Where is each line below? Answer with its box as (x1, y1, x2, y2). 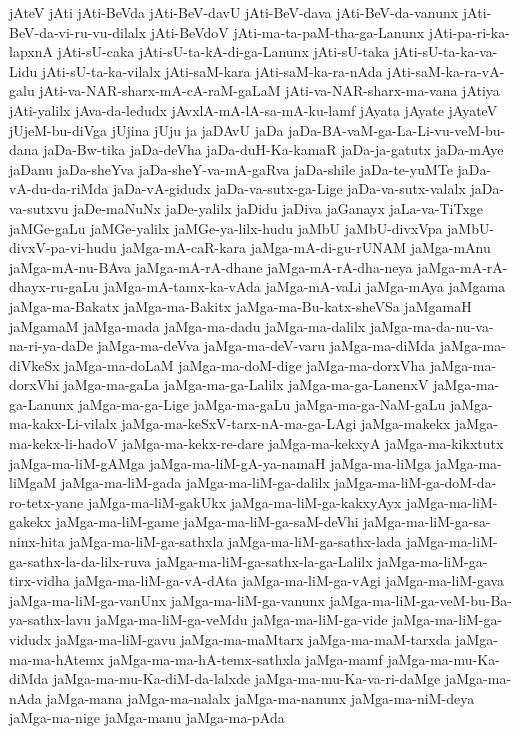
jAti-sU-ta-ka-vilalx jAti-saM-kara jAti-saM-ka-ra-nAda (41, 60, 383, 81)
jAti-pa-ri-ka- (428, 21, 510, 42)
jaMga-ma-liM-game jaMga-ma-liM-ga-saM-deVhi (55, 511, 359, 532)
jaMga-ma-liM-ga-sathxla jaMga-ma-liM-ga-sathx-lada (69, 531, 402, 552)
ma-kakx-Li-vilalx (9, 413, 117, 434)
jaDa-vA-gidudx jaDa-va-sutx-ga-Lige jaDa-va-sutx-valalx (112, 178, 466, 199)
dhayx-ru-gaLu (9, 276, 100, 297)
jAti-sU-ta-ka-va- (394, 41, 498, 62)
